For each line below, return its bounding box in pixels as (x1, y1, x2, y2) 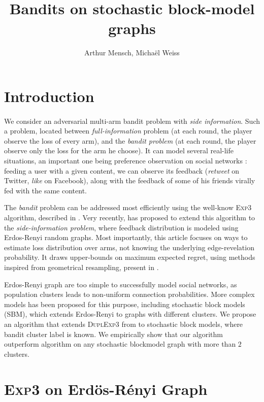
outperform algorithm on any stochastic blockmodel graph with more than (4, 339, 236, 349)
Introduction (4, 85, 94, 106)
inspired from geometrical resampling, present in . (4, 262, 159, 272)
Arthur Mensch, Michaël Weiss (84, 47, 180, 58)
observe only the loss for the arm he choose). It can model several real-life (4, 145, 234, 156)
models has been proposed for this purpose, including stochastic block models (4, 298, 245, 309)
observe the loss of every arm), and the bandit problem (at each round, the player (4, 135, 256, 146)
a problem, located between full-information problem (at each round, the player (4, 125, 252, 136)
